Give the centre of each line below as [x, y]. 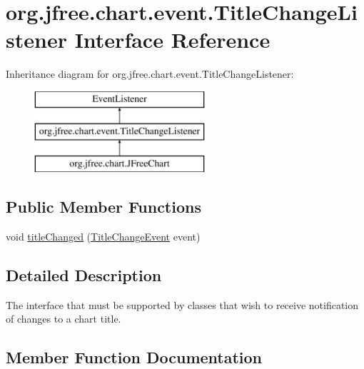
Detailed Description [84, 275]
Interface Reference [172, 40]
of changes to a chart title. [64, 319]
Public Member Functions [103, 207]
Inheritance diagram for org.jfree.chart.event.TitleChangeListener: [150, 74]
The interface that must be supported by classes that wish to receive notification [182, 304]
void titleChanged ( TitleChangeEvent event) [103, 237]
